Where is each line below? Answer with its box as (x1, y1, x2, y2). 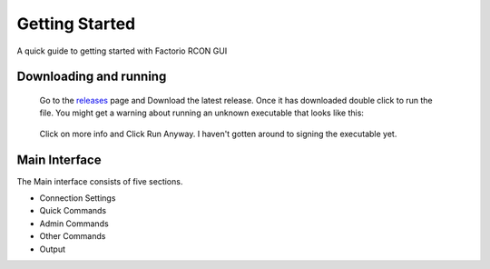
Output (39, 244, 65, 254)
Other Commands (39, 231, 106, 242)
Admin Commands (39, 218, 109, 229)
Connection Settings (39, 193, 116, 204)
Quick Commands (39, 205, 107, 216)
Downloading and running (16, 69, 167, 85)
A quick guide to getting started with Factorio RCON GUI (16, 45, 228, 56)
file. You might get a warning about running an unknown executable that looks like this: (39, 107, 365, 118)
